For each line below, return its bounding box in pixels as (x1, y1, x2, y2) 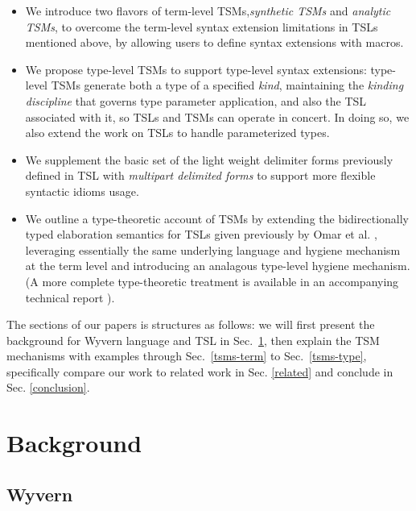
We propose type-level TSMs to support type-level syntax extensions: (25, 60, 367, 77)
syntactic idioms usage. (25, 182, 139, 199)
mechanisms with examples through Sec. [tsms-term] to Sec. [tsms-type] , (6, 347, 367, 364)
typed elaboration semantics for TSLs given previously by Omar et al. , (25, 226, 377, 243)
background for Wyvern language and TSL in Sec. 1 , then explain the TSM (6, 331, 380, 348)
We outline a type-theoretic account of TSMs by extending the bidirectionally (25, 210, 409, 226)
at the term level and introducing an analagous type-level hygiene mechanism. (25, 257, 410, 274)
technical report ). (25, 289, 115, 305)
